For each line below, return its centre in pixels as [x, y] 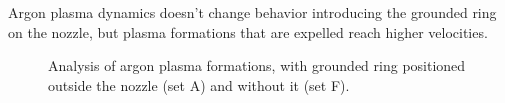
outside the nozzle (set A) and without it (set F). [199, 84]
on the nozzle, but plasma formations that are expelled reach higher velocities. [248, 31]
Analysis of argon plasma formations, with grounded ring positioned [257, 65]
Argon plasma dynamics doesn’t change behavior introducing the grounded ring [252, 12]
